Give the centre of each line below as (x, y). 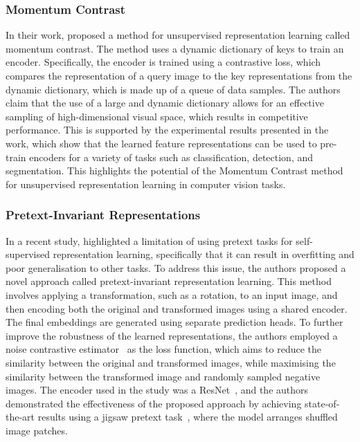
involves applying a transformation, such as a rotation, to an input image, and (172, 294)
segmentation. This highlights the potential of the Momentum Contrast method (174, 171)
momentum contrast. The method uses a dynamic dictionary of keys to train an (175, 48)
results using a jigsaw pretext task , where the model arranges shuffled (188, 417)
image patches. (37, 430)
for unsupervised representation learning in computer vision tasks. (146, 184)
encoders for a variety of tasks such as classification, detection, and (171, 157)
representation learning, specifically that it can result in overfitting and (204, 254)
